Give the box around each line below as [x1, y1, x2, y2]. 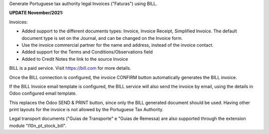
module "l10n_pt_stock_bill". [9, 123, 67, 129]
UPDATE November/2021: [9, 10, 64, 16]
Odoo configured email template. [9, 90, 77, 97]
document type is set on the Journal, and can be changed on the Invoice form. [21, 35, 183, 41]
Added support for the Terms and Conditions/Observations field [21, 49, 153, 55]
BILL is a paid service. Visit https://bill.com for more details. [9, 65, 132, 71]
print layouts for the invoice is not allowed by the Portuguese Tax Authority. [9, 107, 164, 113]
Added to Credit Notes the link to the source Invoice [21, 56, 128, 62]
